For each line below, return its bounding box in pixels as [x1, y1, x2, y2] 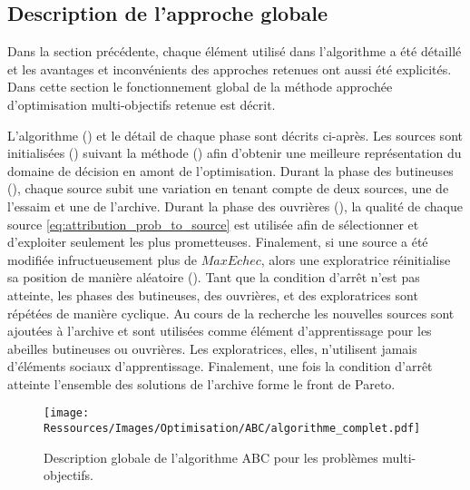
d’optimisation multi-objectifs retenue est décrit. [7, 94, 276, 113]
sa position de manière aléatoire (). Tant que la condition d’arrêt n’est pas [7, 268, 420, 287]
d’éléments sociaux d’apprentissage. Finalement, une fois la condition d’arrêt [7, 357, 433, 376]
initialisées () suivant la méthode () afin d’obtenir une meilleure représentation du [7, 143, 462, 162]
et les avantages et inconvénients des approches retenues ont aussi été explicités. [7, 59, 452, 78]
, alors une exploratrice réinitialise [260, 250, 451, 269]
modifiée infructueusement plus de [7, 250, 198, 269]
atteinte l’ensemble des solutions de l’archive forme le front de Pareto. [7, 374, 396, 393]
